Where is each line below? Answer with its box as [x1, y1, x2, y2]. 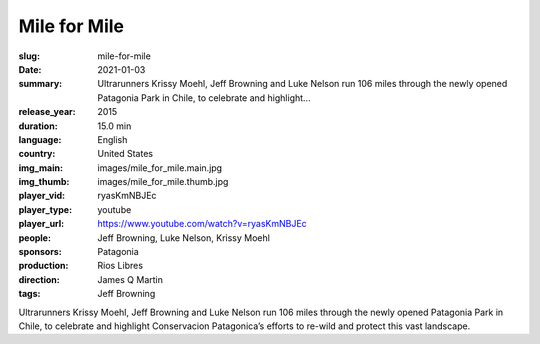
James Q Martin [97, 273, 164, 285]
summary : [18, 78, 63, 90]
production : [18, 260, 69, 272]
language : [18, 133, 62, 145]
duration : [18, 120, 59, 132]
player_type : [18, 203, 73, 215]
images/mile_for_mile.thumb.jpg [97, 176, 229, 188]
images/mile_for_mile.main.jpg [97, 161, 223, 174]
